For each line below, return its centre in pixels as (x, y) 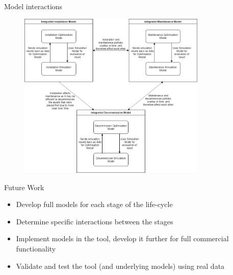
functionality (36, 249)
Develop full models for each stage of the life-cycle (94, 204)
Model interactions (33, 6)
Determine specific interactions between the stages (95, 221)
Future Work (24, 187)
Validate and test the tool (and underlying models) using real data (120, 266)
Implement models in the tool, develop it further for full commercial (122, 238)
